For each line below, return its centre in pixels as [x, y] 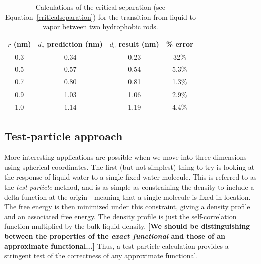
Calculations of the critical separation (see [100, 7]
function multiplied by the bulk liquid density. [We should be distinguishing [127, 226]
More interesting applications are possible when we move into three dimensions [125, 157]
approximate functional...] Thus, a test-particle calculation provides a [116, 246]
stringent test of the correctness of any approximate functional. [101, 256]
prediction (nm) [75, 43]
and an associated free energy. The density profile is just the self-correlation [120, 216]
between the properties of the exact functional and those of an [115, 236]
